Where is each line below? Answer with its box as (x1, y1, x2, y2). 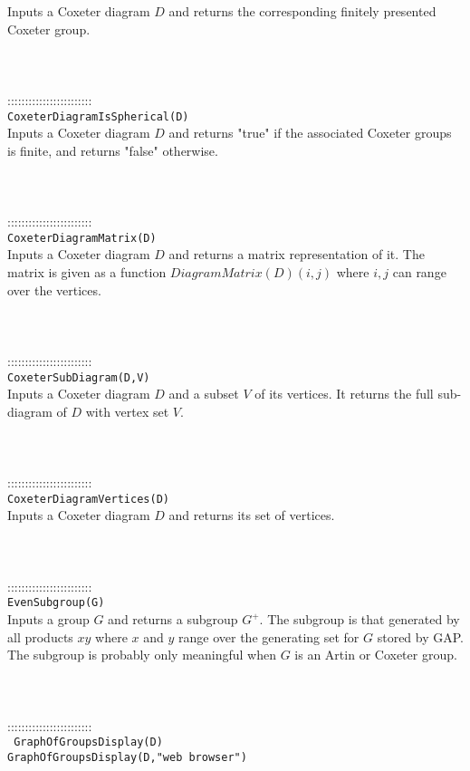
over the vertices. (7, 280, 101, 299)
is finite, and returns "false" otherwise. (7, 140, 218, 159)
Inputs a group (7, 610, 90, 629)
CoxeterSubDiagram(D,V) (7, 371, 150, 384)
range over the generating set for (178, 627, 360, 646)
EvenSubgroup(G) (7, 596, 105, 610)
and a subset (168, 384, 239, 403)
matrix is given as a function (7, 263, 167, 282)
